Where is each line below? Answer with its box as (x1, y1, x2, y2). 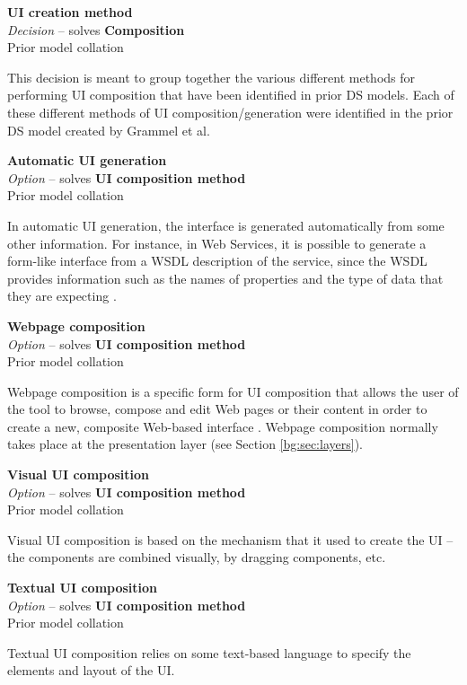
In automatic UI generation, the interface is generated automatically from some (7, 215, 445, 234)
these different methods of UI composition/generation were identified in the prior (7, 102, 454, 121)
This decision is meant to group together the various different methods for (7, 67, 416, 86)
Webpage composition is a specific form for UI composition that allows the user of (7, 382, 459, 400)
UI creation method (7, 3, 133, 21)
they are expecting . (7, 286, 117, 305)
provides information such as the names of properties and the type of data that (7, 268, 444, 287)
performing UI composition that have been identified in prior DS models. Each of (7, 85, 454, 104)
